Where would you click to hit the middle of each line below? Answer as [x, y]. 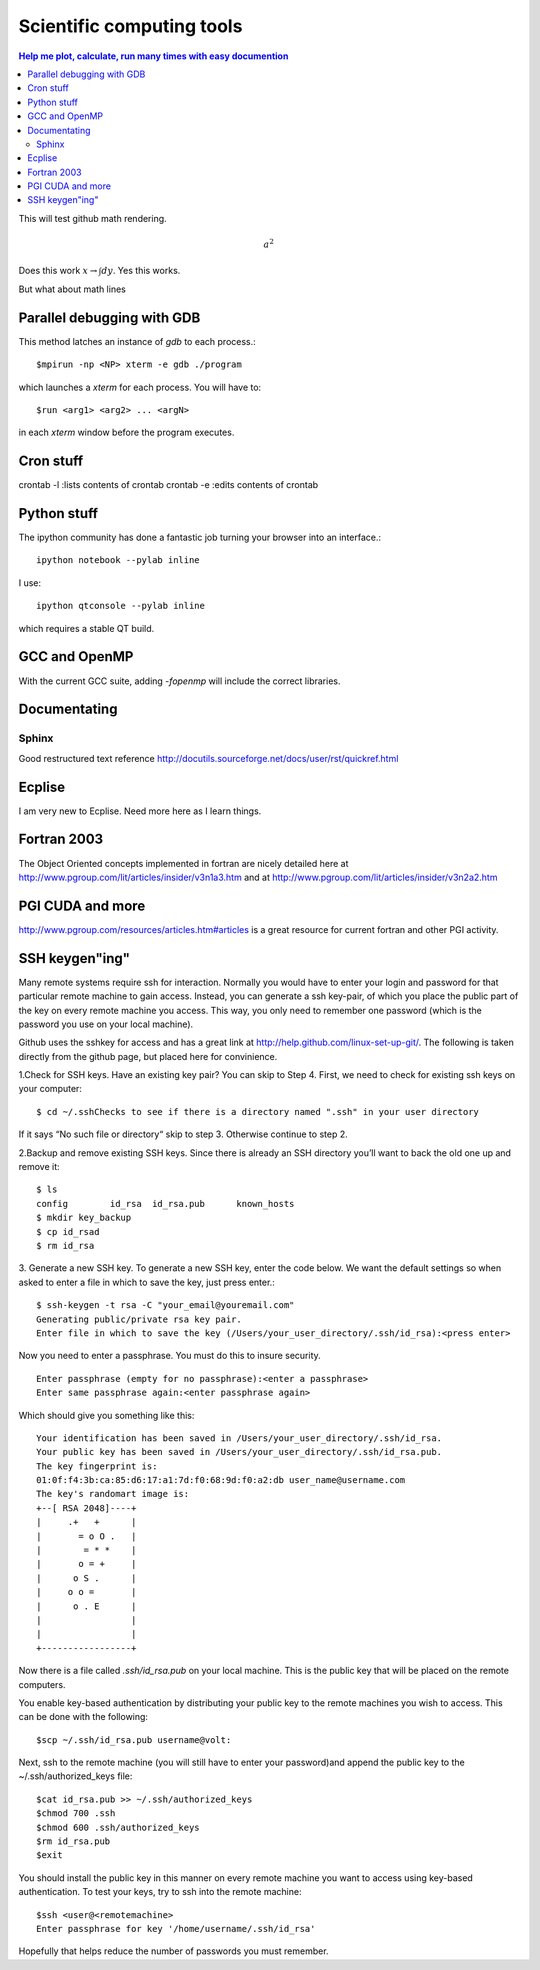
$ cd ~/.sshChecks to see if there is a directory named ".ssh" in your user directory [258, 1111]
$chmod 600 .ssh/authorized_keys [118, 1827]
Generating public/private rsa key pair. [139, 1319]
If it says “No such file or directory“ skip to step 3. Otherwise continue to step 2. [183, 1134]
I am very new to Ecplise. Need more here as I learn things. [140, 811]
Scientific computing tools [130, 26]
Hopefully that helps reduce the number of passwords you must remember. [173, 1951]
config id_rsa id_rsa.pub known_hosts [165, 1203]
